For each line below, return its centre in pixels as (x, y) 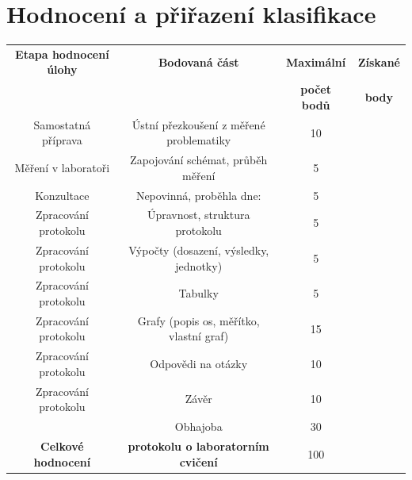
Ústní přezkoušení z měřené (198, 124)
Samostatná (62, 124)
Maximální (316, 61)
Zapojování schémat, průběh (199, 160)
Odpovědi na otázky (199, 364)
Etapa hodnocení (62, 54)
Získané (379, 61)
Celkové (62, 445)
